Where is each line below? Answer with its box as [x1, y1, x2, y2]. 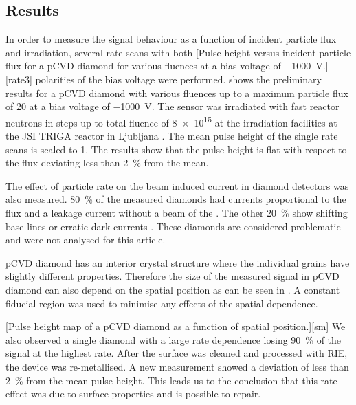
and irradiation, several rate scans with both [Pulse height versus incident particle [5, 45, 351, 59]
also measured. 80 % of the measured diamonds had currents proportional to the [5, 192, 346, 206]
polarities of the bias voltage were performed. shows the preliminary [35, 72, 322, 86]
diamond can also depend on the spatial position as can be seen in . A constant [5, 282, 340, 296]
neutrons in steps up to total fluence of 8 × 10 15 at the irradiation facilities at [5, 113, 337, 129]
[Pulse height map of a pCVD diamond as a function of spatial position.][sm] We [5, 319, 346, 333]
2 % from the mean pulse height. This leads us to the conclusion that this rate [5, 373, 337, 387]
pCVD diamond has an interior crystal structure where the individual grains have [5, 255, 350, 270]
